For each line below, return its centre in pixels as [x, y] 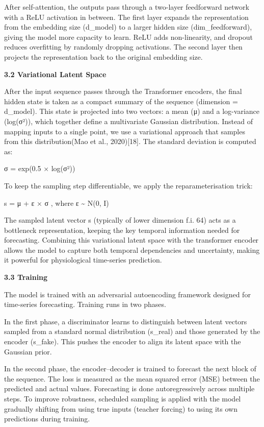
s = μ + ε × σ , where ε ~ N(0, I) [57, 203]
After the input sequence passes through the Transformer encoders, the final [123, 91]
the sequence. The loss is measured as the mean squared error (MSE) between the [132, 378]
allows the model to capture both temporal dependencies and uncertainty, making [132, 250]
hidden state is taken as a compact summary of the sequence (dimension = [121, 101]
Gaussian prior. [28, 351]
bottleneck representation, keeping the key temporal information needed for [122, 230]
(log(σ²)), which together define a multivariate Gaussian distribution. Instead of [128, 121]
